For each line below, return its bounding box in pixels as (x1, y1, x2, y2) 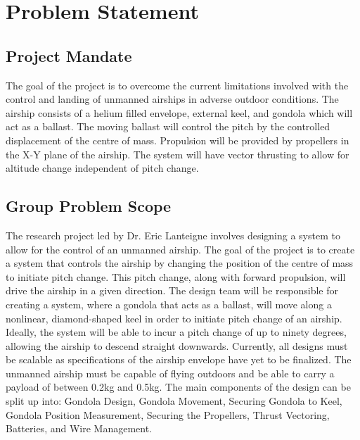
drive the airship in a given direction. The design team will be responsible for (6, 283, 339, 298)
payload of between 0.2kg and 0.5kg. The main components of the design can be (6, 379, 351, 394)
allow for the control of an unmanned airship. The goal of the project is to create (6, 241, 355, 256)
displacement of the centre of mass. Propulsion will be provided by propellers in (6, 132, 349, 147)
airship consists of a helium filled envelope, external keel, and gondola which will (6, 105, 353, 120)
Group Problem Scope (6, 195, 172, 217)
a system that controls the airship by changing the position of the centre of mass (6, 256, 354, 270)
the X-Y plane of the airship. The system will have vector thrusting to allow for (6, 146, 349, 161)
